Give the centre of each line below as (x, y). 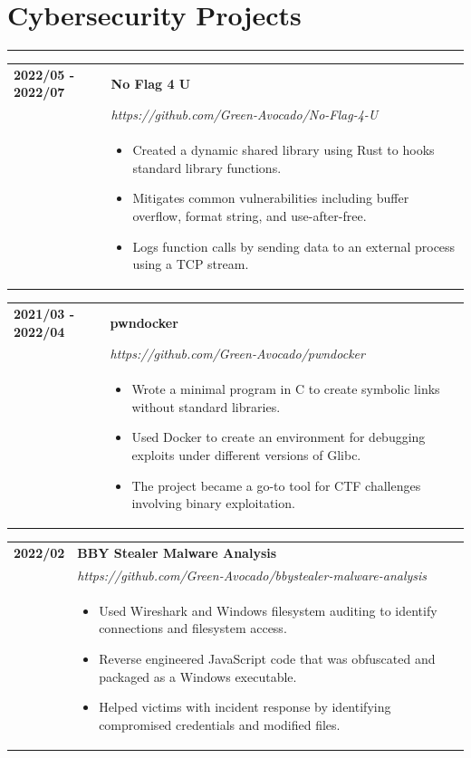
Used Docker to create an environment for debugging (279, 437)
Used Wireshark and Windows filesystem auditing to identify (268, 610)
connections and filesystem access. (193, 628)
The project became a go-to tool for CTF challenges (276, 485)
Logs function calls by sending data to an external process (294, 246)
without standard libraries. (206, 406)
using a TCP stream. (191, 264)
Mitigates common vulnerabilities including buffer (271, 198)
